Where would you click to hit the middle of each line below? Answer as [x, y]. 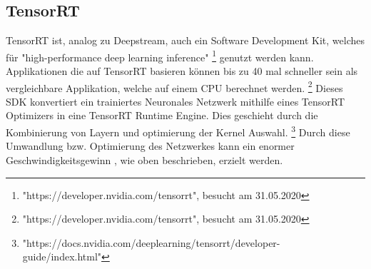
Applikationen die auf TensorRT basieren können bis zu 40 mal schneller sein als [182, 71]
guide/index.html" [62, 257]
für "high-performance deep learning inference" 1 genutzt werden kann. [160, 56]
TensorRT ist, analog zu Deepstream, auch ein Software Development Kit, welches [185, 40]
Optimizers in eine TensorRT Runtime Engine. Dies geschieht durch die [162, 115]
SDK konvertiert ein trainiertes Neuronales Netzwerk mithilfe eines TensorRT [176, 101]
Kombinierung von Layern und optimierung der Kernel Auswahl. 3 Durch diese [178, 131]
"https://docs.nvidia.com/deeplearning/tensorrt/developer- [151, 242]
